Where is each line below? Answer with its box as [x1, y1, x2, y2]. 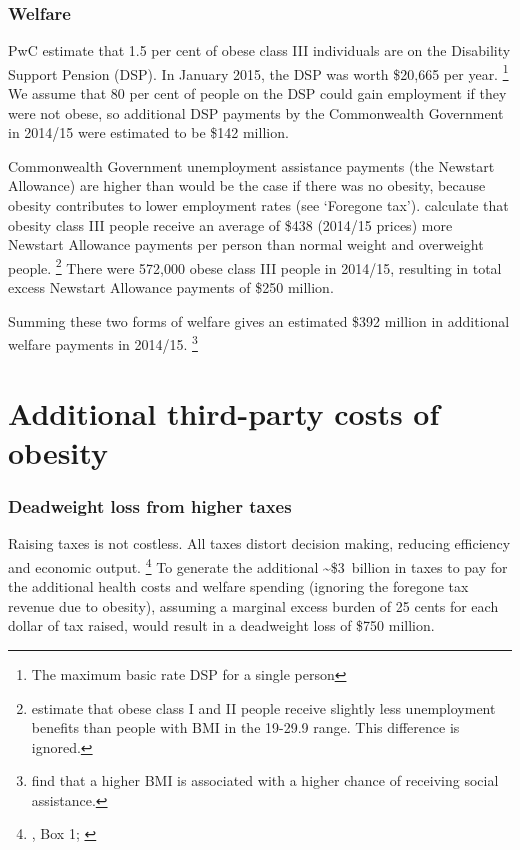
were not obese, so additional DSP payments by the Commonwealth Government [8, 102, 504, 123]
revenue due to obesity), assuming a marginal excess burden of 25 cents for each [8, 595, 499, 616]
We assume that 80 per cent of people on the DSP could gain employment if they [8, 83, 507, 104]
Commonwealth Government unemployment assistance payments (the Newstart [8, 155, 495, 176]
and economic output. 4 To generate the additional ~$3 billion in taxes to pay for [8, 553, 508, 577]
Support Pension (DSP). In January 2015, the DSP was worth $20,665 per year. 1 [8, 60, 509, 84]
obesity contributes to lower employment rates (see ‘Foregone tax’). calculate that [8, 195, 509, 216]
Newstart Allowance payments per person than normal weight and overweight [8, 234, 484, 255]
